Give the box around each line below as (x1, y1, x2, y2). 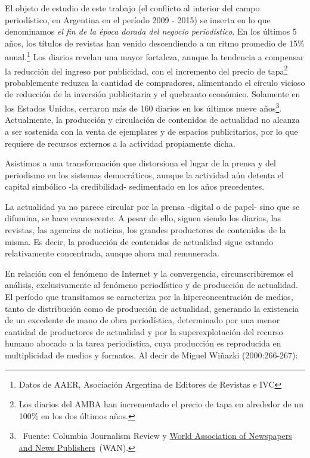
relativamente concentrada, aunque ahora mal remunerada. (5, 247, 219, 259)
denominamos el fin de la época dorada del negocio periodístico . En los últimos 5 (5, 25, 297, 38)
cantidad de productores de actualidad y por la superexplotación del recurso (5, 325, 283, 338)
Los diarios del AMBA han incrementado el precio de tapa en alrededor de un (18, 398, 303, 410)
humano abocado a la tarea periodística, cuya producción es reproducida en (5, 337, 281, 349)
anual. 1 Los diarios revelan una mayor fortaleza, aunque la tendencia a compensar (5, 49, 304, 63)
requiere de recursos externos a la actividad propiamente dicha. (5, 137, 235, 149)
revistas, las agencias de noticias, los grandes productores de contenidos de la (5, 224, 286, 236)
